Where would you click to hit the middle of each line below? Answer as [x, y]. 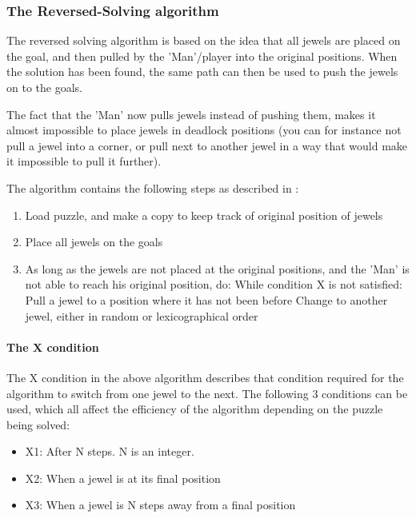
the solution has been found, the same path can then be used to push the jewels [202, 72]
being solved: [38, 424]
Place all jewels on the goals [94, 242]
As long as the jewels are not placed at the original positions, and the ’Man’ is [217, 268]
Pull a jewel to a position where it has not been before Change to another [206, 299]
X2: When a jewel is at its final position [123, 478]
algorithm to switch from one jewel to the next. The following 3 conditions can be [207, 393]
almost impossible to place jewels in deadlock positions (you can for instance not [204, 130]
